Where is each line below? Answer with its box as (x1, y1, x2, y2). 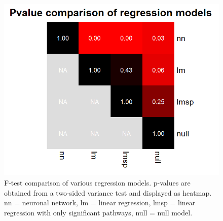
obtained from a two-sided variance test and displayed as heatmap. (4, 187, 212, 198)
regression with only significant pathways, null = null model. (4, 207, 193, 217)
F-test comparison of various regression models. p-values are (4, 177, 191, 188)
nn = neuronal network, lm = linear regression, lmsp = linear (4, 197, 196, 208)
